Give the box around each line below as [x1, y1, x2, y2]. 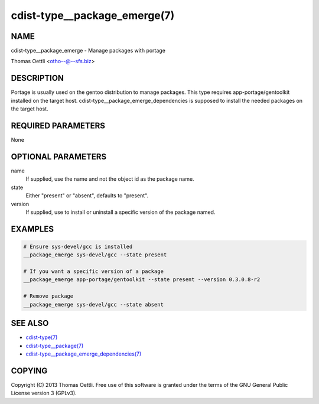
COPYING [11, 366, 48, 376]
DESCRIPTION [11, 73, 64, 83]
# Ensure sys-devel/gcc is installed [23, 243, 133, 250]
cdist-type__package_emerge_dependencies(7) [25, 350, 142, 357]
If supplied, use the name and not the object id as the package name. [25, 175, 194, 183]
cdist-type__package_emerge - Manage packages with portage [11, 47, 165, 54]
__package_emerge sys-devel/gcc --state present [23, 252, 167, 258]
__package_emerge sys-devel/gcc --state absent [23, 301, 164, 308]
